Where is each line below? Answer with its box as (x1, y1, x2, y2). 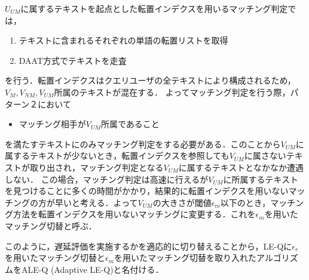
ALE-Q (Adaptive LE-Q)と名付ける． (21, 263, 164, 275)
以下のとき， (220, 196, 271, 208)
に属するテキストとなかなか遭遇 (178, 161, 304, 173)
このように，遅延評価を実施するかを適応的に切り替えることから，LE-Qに (5, 239, 292, 252)
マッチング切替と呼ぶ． (5, 219, 97, 232)
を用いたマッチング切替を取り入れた (114, 251, 257, 264)
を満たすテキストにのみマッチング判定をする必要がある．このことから (5, 137, 281, 150)
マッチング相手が (19, 118, 86, 130)
